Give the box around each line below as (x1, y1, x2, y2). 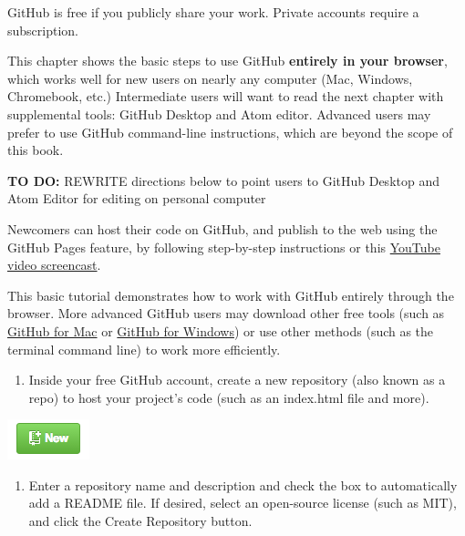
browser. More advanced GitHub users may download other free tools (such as (7, 304, 445, 323)
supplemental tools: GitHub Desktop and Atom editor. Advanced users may (7, 104, 431, 123)
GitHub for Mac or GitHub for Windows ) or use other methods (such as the (7, 321, 434, 340)
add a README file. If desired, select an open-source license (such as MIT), (28, 493, 457, 512)
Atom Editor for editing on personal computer (7, 189, 266, 208)
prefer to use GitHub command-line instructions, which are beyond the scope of (7, 122, 453, 141)
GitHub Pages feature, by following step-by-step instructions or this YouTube (7, 237, 440, 256)
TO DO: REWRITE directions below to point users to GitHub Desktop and (7, 170, 439, 190)
